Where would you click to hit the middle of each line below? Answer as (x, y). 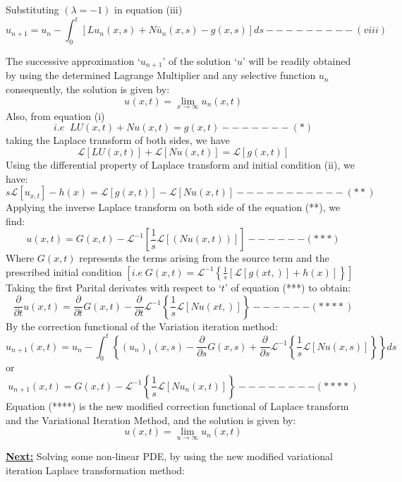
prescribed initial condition (64, 271)
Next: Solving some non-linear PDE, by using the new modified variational (169, 456)
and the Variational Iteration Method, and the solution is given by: (151, 420)
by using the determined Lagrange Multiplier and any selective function (161, 75)
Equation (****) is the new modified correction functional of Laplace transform (177, 405)
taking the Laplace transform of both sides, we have (118, 140)
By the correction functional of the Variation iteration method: (142, 326)
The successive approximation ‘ (73, 60)
